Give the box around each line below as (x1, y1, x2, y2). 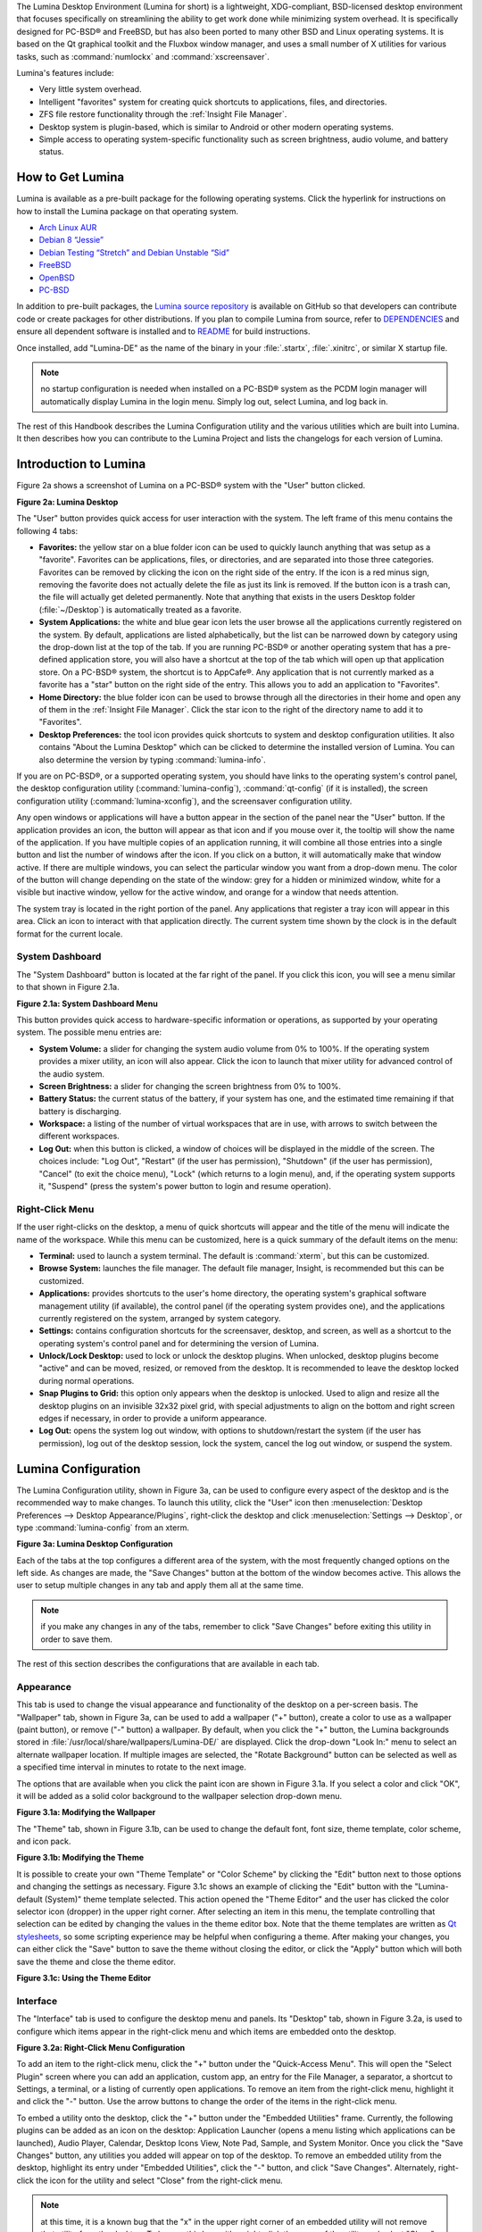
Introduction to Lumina (16, 456, 146, 472)
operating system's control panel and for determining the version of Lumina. (38, 1337, 320, 1348)
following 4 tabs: (16, 525, 79, 536)
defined (38, 654, 68, 665)
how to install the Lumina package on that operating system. (16, 205, 238, 216)
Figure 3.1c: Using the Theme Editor (16, 1972, 152, 1983)
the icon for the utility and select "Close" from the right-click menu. (36, 2175, 283, 2186)
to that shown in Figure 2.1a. (16, 982, 120, 993)
